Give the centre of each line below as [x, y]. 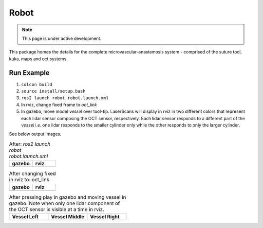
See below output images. [35, 134]
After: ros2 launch [30, 144]
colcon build [37, 84]
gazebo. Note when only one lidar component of [65, 203]
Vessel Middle [68, 216]
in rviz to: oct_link [29, 180]
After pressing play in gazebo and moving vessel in [67, 197]
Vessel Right [105, 216]
